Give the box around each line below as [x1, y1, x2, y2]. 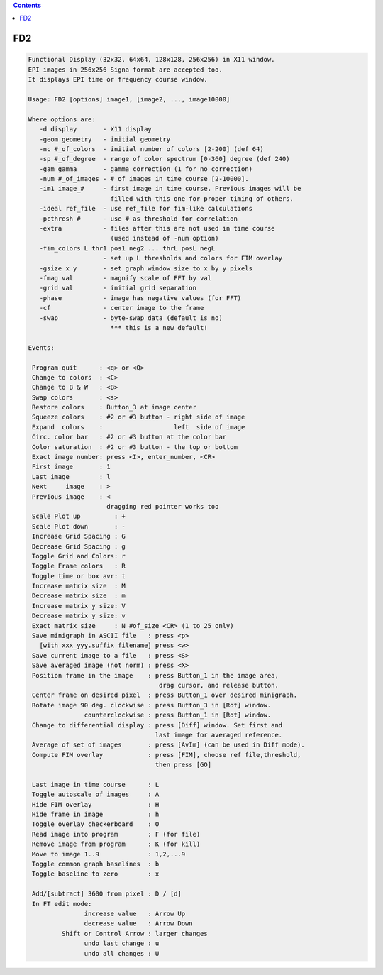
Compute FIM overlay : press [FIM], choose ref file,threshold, [32, 751, 301, 759]
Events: [28, 343, 55, 351]
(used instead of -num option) [110, 234, 219, 243]
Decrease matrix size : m [32, 592, 126, 600]
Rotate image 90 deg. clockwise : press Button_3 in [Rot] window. [32, 701, 272, 709]
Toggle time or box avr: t [32, 572, 126, 580]
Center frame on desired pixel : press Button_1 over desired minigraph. [32, 691, 298, 699]
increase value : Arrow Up [84, 909, 186, 918]
